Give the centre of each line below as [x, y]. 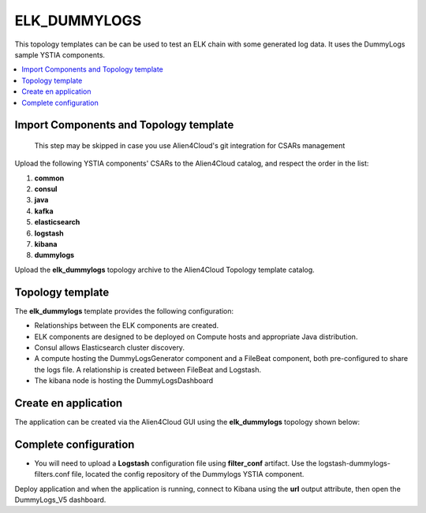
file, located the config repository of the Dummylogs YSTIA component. [188, 474]
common [49, 178]
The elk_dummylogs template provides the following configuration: [124, 310]
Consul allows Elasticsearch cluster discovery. [110, 348]
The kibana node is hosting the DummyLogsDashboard [124, 381]
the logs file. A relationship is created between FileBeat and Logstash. [148, 370]
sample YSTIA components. [60, 54]
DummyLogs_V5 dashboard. [60, 500]
